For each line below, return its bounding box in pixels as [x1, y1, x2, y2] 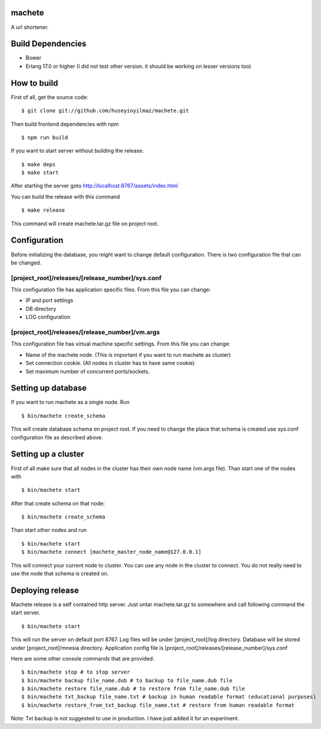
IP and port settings [25, 297, 74, 304]
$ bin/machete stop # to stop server [21, 669, 131, 675]
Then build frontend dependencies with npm [11, 120, 119, 127]
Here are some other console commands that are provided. [11, 655, 154, 662]
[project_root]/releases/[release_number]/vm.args [11, 328, 160, 336]
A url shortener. [11, 24, 49, 31]
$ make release [21, 207, 65, 214]
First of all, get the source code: [11, 93, 88, 100]
